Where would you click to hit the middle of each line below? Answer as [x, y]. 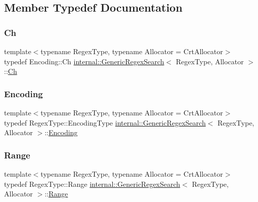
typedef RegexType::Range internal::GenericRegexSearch [92, 184]
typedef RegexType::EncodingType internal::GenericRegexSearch [105, 122]
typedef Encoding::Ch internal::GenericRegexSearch [84, 61]
